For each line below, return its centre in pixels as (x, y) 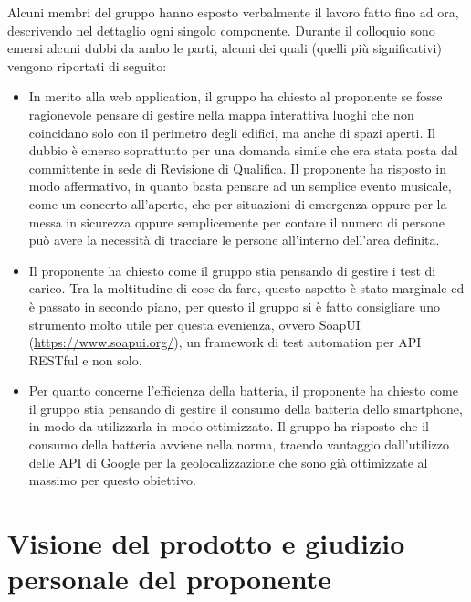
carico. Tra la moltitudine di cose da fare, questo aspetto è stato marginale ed (246, 288)
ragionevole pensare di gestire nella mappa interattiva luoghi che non (221, 114)
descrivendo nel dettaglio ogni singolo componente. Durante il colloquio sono (221, 30)
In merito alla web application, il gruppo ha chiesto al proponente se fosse (235, 96)
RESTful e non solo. (85, 359)
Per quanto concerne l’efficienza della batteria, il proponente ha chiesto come (243, 391)
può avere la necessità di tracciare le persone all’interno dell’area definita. (234, 240)
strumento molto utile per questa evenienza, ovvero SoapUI (194, 324)
